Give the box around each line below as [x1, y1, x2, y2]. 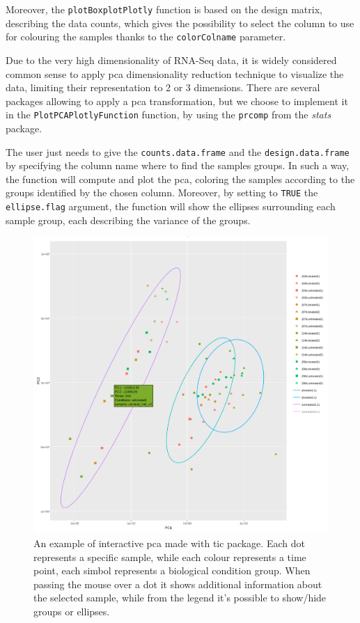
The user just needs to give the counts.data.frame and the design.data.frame [6, 144, 350, 159]
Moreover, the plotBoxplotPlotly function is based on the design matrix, [6, 2, 322, 16]
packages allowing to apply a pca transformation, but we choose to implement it [6, 93, 348, 108]
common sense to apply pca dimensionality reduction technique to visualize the [6, 66, 344, 81]
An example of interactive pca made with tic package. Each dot [33, 535, 305, 550]
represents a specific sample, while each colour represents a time [33, 549, 306, 564]
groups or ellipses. [33, 604, 110, 618]
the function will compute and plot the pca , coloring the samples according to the [6, 171, 355, 186]
